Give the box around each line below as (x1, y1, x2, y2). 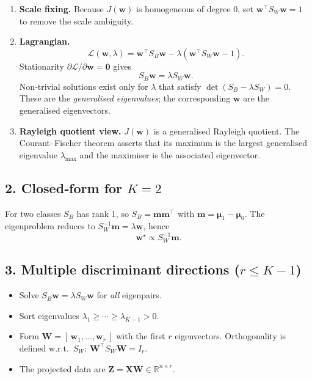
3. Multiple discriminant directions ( (5, 260, 240, 279)
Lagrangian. (19, 35, 70, 48)
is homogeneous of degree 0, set (136, 2, 254, 15)
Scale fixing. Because (19, 2, 104, 15)
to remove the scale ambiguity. (19, 14, 134, 27)
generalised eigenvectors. (19, 104, 111, 117)
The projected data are (19, 362, 106, 375)
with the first (116, 329, 165, 342)
